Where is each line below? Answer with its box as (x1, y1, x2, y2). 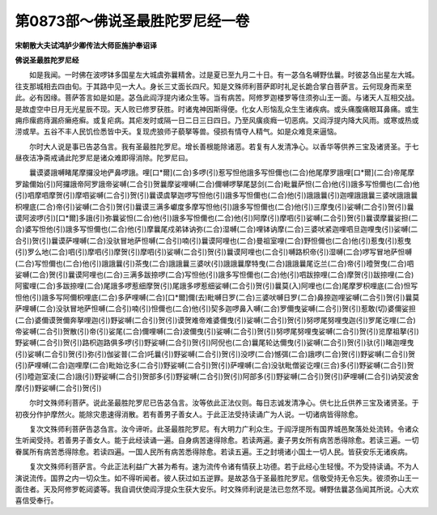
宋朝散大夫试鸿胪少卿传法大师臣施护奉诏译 (15, 40, 157, 50)
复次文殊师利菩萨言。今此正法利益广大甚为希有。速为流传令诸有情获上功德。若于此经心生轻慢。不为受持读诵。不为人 (28, 462, 419, 471)
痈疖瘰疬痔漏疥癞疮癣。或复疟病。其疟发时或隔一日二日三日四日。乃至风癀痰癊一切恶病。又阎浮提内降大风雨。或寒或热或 (15, 115, 419, 125)
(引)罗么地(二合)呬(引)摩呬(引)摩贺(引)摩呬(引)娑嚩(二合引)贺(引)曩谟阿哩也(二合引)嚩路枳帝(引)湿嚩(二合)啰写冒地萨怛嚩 (15, 247, 413, 257)
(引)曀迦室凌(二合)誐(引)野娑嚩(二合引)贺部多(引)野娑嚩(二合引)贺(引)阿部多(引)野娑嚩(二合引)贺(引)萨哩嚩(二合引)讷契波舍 (15, 372, 420, 381)
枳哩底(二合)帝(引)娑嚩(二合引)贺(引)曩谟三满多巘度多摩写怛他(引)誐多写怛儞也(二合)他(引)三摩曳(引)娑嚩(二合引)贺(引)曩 (15, 202, 414, 211)
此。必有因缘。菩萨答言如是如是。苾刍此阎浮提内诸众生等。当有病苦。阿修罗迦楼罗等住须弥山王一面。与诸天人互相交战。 (15, 93, 419, 103)
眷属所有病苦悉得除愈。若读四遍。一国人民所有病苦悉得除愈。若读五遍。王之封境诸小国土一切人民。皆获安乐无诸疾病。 (15, 446, 412, 457)
